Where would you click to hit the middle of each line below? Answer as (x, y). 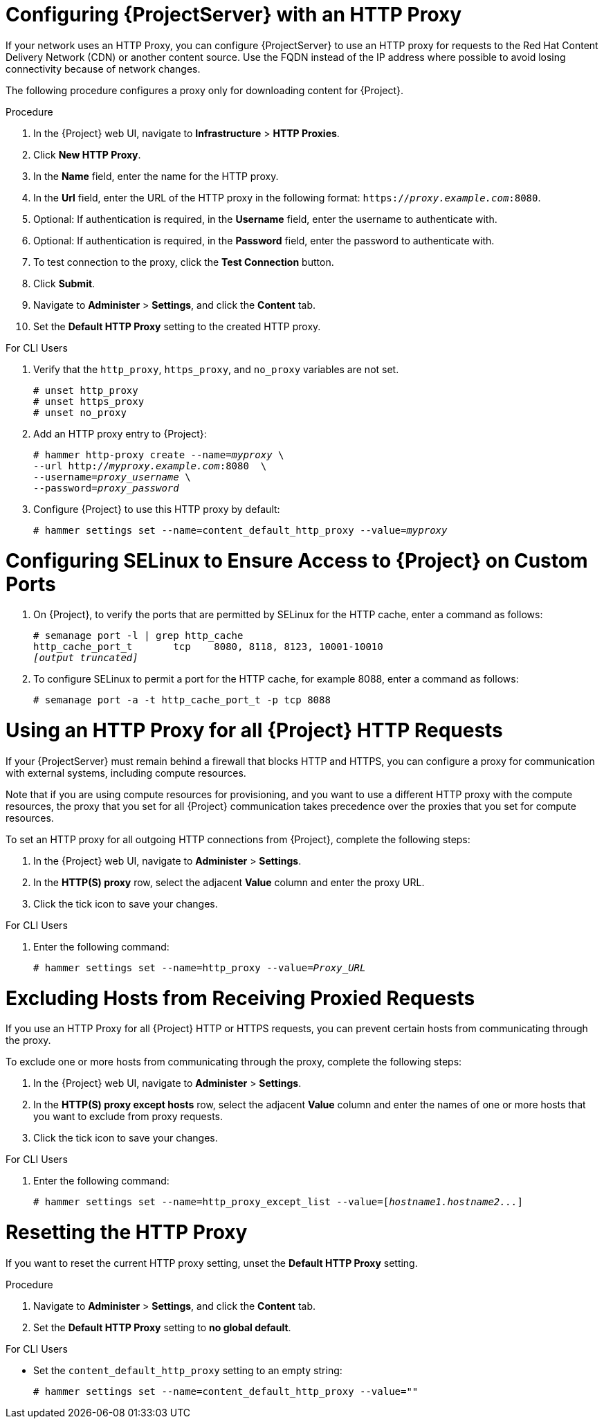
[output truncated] (86, 658)
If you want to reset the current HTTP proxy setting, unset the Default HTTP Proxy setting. (212, 1263)
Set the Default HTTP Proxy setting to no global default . (162, 1327)
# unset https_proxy (89, 401)
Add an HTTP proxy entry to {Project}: (120, 433)
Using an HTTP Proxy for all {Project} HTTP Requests (254, 730)
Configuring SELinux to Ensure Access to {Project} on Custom (297, 560)
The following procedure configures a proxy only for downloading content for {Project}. (205, 90)
